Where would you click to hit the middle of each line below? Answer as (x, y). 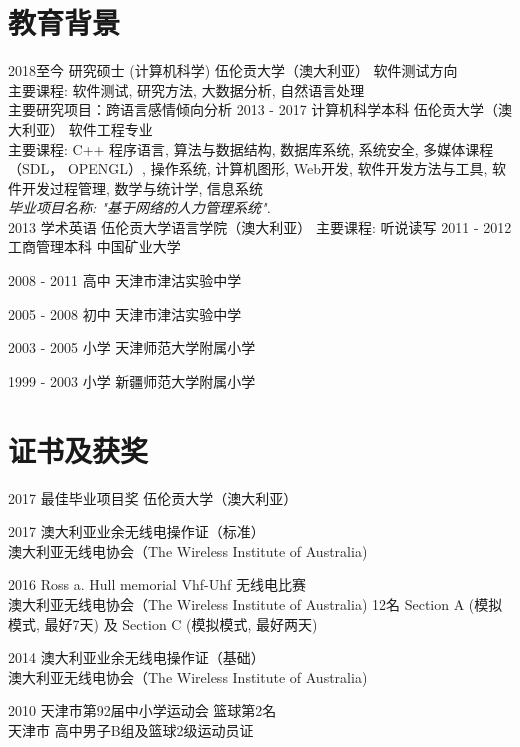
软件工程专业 (110, 128)
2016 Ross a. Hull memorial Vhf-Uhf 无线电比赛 (157, 584)
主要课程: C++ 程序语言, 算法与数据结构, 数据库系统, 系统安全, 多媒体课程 (251, 148)
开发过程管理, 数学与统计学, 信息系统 (142, 187)
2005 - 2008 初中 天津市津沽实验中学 (125, 313)
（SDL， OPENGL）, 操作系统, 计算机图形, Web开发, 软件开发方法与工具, (248, 168)
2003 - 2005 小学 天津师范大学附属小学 (132, 347)
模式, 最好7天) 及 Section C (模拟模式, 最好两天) (163, 623)
